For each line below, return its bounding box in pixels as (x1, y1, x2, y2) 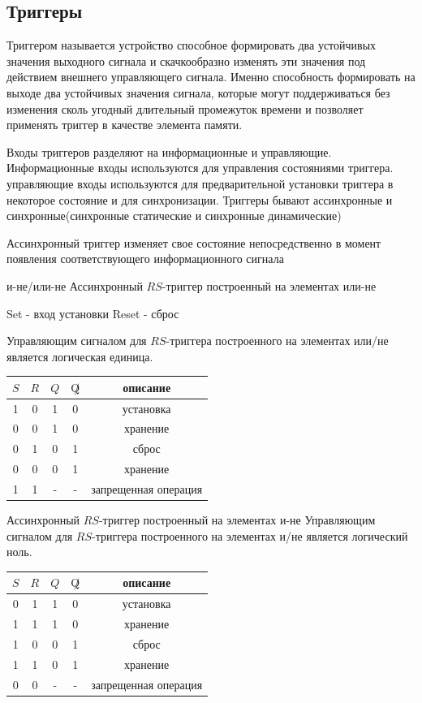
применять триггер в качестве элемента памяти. (6, 116, 243, 133)
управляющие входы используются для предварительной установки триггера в (6, 175, 394, 192)
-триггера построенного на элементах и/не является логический (91, 527, 408, 544)
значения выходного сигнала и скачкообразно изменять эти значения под (6, 52, 366, 69)
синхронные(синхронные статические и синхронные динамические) (6, 207, 342, 224)
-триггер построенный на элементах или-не (161, 277, 377, 294)
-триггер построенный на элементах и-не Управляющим (98, 511, 376, 528)
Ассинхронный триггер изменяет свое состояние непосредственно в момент (6, 234, 381, 251)
